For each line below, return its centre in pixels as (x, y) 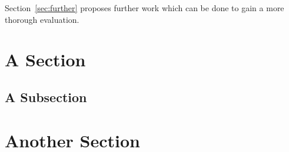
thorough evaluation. (42, 19)
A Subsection (46, 97)
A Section (45, 60)
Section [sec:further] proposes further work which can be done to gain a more (144, 8)
